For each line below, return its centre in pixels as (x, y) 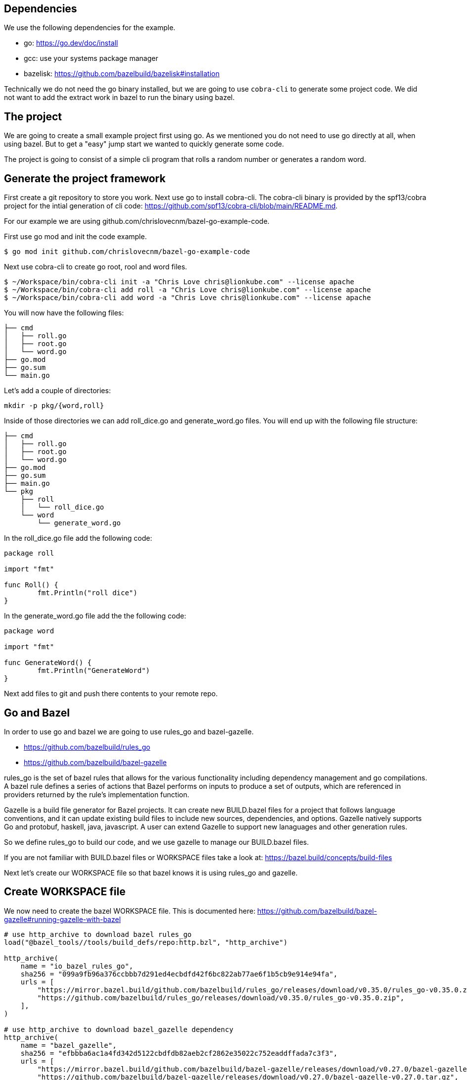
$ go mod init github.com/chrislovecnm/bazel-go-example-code (127, 252)
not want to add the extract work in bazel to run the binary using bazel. (119, 98)
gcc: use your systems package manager (91, 58)
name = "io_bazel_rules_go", (77, 966)
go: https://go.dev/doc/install (71, 43)
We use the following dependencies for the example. (90, 28)
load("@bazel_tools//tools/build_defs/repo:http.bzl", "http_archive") (146, 942)
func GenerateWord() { (48, 663)
